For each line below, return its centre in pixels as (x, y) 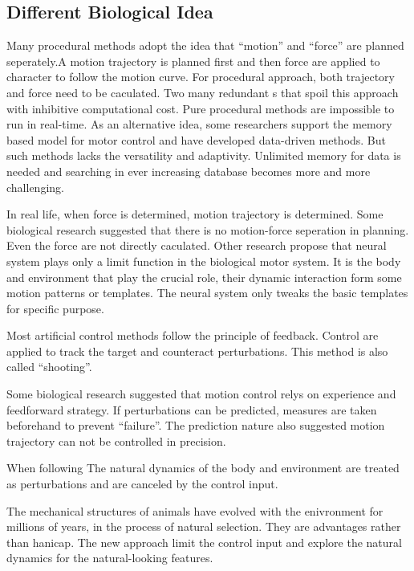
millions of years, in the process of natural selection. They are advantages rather (204, 526)
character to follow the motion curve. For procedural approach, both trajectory (201, 77)
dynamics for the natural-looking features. (110, 558)
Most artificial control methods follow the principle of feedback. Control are (193, 335)
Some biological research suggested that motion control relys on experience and (201, 394)
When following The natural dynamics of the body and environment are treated (203, 468)
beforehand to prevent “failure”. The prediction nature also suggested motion (196, 425)
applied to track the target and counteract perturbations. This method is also (197, 351)
